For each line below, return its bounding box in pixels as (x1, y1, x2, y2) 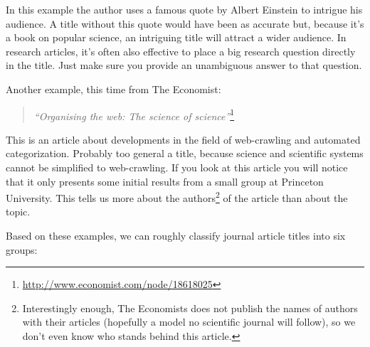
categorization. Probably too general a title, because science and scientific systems (6, 146, 364, 161)
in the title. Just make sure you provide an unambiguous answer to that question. (6, 58, 362, 73)
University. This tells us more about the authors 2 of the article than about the (6, 188, 348, 205)
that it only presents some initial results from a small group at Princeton (6, 173, 324, 188)
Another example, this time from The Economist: (6, 81, 221, 96)
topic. (6, 204, 31, 219)
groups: (6, 242, 38, 257)
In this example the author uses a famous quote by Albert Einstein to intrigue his (6, 2, 363, 16)
